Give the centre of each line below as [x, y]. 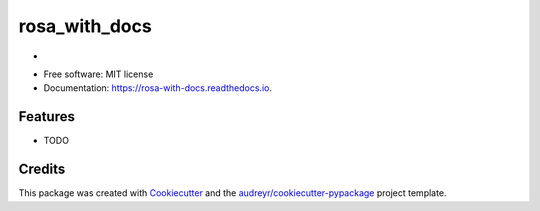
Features [46, 116]
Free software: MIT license [98, 74]
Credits [42, 169]
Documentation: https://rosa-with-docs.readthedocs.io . [157, 88]
